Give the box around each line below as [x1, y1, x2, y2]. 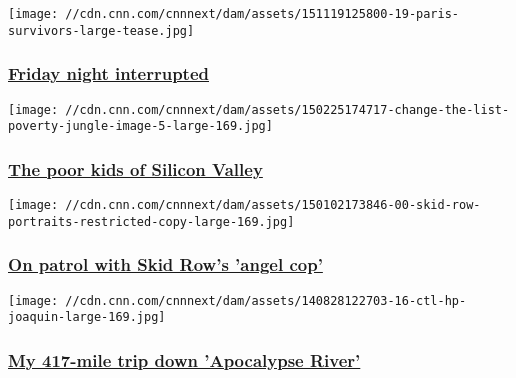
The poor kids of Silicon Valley [8, 156, 263, 181]
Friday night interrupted [8, 61, 209, 86]
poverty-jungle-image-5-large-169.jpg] [8, 119, 273, 134]
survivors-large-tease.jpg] [8, 23, 195, 38]
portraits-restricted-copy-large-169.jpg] [8, 214, 295, 229]
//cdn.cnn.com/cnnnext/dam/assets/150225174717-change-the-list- [65, 102, 510, 117]
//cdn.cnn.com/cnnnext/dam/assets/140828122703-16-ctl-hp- [65, 293, 467, 308]
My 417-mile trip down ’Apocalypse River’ [8, 347, 361, 372]
